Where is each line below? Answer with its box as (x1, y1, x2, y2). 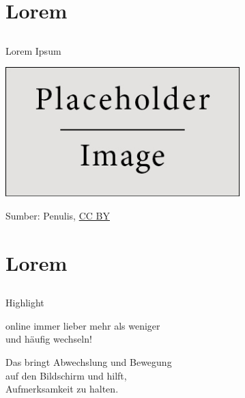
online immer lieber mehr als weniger (5, 318, 160, 332)
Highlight (5, 295, 44, 310)
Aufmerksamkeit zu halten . (5, 382, 119, 396)
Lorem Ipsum (5, 43, 61, 57)
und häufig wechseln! (5, 332, 92, 346)
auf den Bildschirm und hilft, (5, 368, 127, 382)
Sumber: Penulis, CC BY (5, 208, 110, 222)
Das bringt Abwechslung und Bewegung (5, 355, 172, 369)
